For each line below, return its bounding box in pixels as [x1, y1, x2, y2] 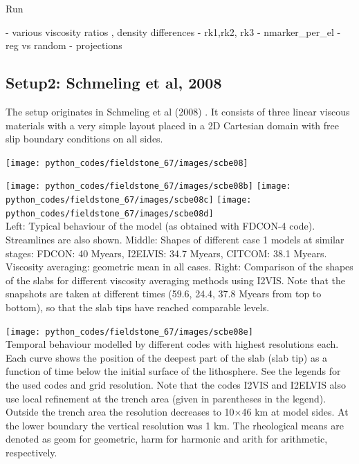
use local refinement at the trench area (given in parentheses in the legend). [6, 391, 326, 405]
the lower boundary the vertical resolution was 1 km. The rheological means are [6, 418, 344, 432]
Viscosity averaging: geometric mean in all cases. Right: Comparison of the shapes [6, 259, 353, 274]
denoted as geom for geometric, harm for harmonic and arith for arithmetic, [6, 431, 328, 446]
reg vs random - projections [6, 38, 122, 53]
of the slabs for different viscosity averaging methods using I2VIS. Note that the [6, 272, 345, 287]
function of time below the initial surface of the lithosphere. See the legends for [6, 364, 341, 378]
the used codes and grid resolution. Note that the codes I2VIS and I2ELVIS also [6, 377, 347, 391]
